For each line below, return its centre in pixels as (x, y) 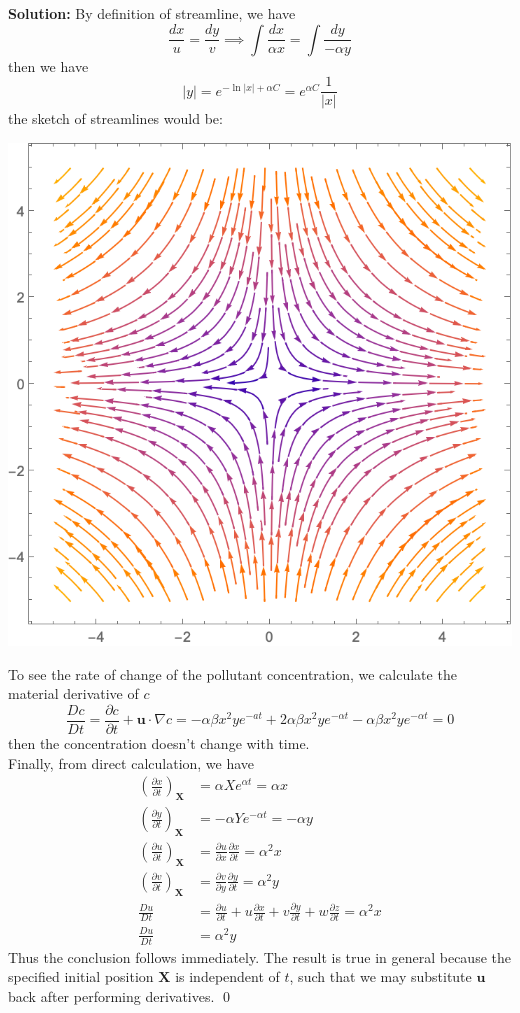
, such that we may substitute (380, 976)
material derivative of (73, 693)
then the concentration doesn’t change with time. (159, 742)
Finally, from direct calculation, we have (131, 762)
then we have (48, 65)
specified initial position (81, 976)
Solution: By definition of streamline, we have (152, 13)
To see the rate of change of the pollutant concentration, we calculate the (232, 673)
